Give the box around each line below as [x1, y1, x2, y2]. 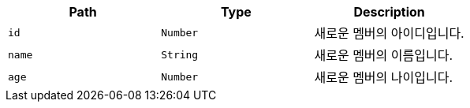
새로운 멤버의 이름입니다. [314, 47, 453, 63]
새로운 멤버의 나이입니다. [314, 69, 453, 85]
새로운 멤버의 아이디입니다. [314, 25, 464, 41]
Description [353, 4, 425, 20]
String [161, 48, 199, 61]
